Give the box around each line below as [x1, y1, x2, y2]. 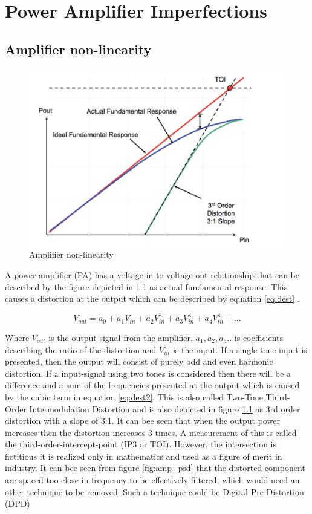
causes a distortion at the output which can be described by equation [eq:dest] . [5, 292, 300, 305]
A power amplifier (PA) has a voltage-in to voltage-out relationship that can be [5, 268, 299, 281]
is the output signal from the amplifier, [48, 331, 193, 343]
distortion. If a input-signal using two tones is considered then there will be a [5, 366, 291, 379]
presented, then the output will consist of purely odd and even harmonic [5, 355, 273, 368]
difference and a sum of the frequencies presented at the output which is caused [5, 379, 300, 391]
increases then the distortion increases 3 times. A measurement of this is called [5, 426, 297, 438]
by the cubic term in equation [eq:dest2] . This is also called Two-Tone [5, 390, 263, 403]
